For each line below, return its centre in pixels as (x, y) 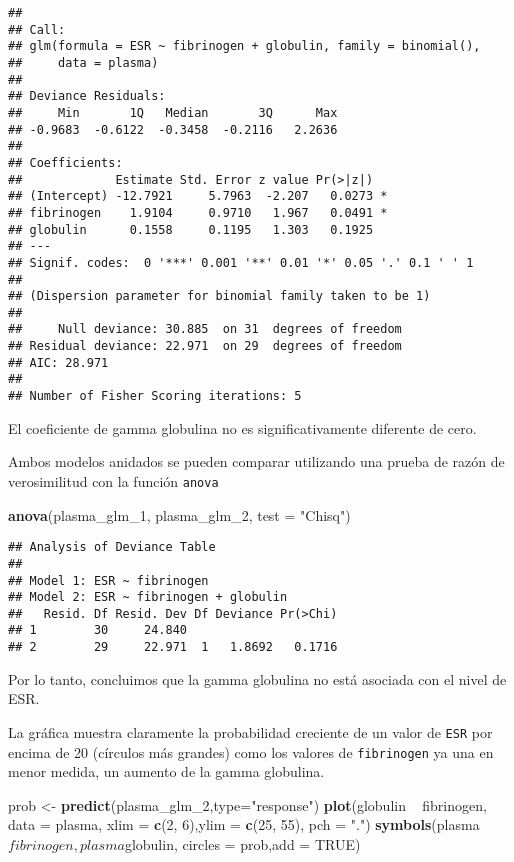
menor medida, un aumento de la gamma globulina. (166, 771)
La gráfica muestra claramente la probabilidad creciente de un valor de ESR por (250, 731)
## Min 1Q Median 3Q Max (173, 112)
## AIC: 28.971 (58, 362)
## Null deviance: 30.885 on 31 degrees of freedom (205, 329)
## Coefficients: (65, 162)
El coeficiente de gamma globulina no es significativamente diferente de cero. (242, 427)
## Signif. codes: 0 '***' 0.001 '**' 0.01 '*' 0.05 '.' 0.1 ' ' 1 (241, 262)
